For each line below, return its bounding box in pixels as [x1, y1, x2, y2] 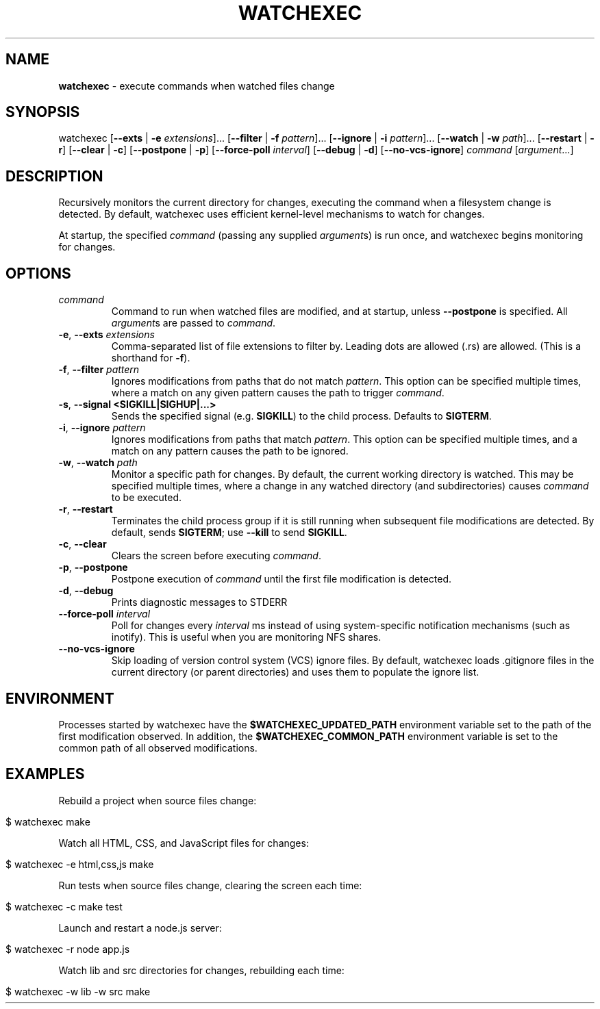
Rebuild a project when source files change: [58, 794, 257, 806]
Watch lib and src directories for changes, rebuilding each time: [58, 964, 345, 976]
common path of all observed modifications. [58, 741, 258, 754]
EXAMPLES [5, 765, 85, 783]
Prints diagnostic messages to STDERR [111, 596, 288, 609]
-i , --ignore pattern [58, 422, 146, 434]
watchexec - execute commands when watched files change [58, 79, 335, 92]
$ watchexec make [5, 815, 90, 828]
